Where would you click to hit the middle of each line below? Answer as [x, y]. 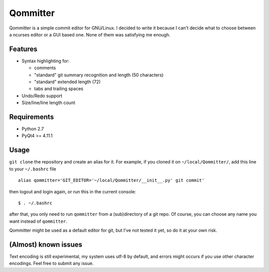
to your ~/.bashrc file [33, 169]
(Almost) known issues [46, 244]
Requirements [32, 117]
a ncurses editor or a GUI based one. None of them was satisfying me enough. [90, 34]
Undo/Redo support [42, 96]
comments [45, 68]
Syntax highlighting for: [46, 61]
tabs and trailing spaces [59, 89]
